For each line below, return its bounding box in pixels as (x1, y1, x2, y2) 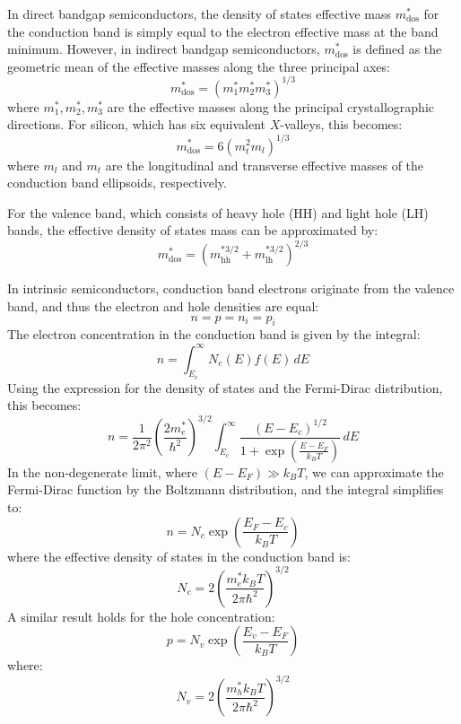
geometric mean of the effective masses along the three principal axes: (7, 57, 390, 75)
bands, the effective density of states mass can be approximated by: (7, 221, 378, 240)
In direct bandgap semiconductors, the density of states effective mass (7, 4, 391, 22)
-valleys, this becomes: (280, 115, 403, 134)
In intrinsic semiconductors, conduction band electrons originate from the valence (7, 279, 455, 298)
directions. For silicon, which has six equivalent (7, 115, 265, 134)
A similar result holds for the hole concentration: (7, 606, 275, 625)
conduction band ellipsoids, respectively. (7, 173, 227, 192)
